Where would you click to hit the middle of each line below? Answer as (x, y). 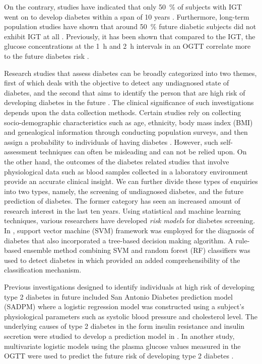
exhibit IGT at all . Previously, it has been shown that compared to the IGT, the (130, 36)
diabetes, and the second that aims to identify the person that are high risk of (125, 92)
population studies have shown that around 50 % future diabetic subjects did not (130, 26)
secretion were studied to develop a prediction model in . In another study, (119, 336)
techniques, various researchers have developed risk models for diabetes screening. (130, 220)
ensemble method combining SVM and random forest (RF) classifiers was (137, 250)
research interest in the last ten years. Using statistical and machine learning (122, 210)
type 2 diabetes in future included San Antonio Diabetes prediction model (118, 296)
